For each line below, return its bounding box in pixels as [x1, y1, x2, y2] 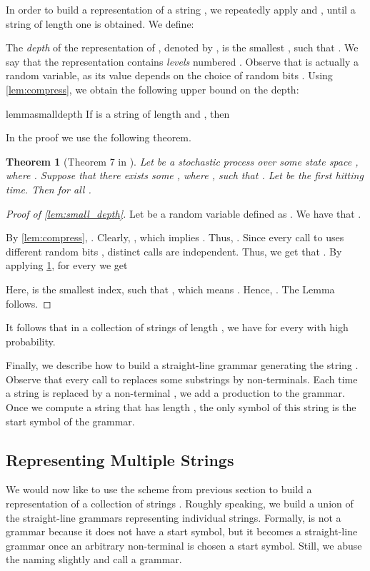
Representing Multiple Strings [6, 448, 234, 470]
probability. [6, 333, 56, 348]
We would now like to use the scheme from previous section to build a [6, 482, 312, 497]
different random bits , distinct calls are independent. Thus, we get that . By [6, 243, 342, 258]
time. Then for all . [6, 181, 91, 196]
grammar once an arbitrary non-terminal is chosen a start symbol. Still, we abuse [6, 537, 362, 552]
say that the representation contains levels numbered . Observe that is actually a [6, 54, 359, 69]
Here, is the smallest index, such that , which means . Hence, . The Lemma [6, 281, 335, 296]
